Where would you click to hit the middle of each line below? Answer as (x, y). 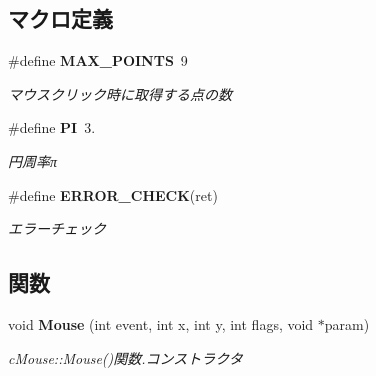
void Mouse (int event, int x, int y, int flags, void (161, 323)
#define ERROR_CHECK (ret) (113, 194)
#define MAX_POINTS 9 (98, 60)
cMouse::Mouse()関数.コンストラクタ (125, 357)
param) (347, 323)
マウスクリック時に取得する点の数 (120, 93)
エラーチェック (57, 228)
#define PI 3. (52, 127)
